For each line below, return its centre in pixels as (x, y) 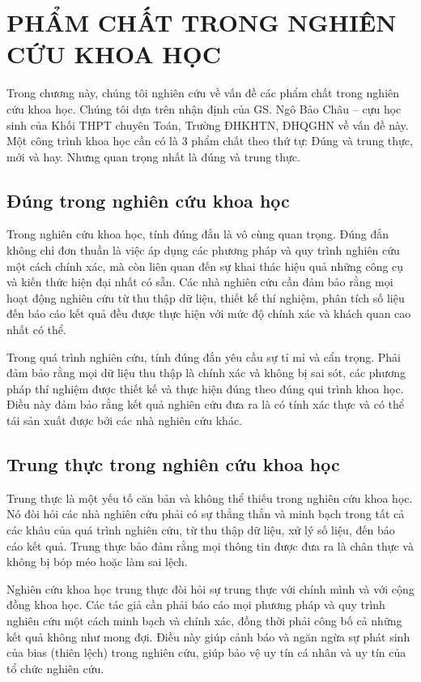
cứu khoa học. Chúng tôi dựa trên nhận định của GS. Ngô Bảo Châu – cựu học (204, 108)
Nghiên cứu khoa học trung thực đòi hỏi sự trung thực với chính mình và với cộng (210, 588)
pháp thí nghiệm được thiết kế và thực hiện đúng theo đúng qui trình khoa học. (205, 388)
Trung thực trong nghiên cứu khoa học (173, 464)
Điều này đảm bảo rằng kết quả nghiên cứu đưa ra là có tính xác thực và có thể (206, 404)
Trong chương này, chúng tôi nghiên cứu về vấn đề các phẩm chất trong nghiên (203, 93)
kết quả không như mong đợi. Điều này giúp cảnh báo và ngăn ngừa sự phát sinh (208, 636)
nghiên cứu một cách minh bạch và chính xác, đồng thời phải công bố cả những (204, 620)
